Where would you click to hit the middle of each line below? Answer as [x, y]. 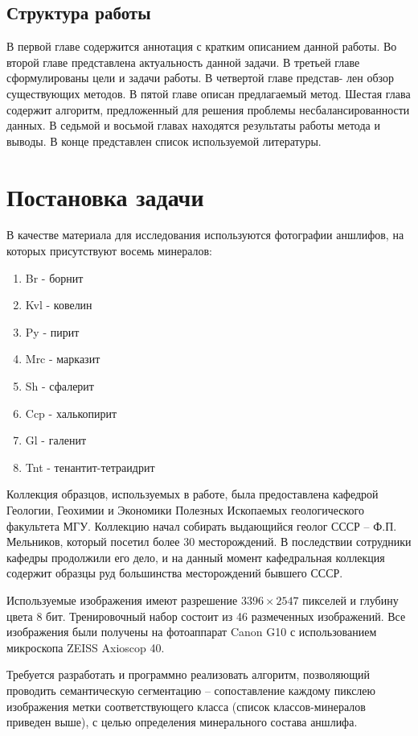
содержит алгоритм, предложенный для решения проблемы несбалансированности [208, 109]
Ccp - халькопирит [71, 413]
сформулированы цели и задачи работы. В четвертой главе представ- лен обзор [200, 78]
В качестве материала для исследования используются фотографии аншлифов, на [205, 235]
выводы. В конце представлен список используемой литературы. [164, 141]
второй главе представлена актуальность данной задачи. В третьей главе [183, 62]
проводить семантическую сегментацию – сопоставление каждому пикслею [191, 690]
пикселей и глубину [350, 600]
